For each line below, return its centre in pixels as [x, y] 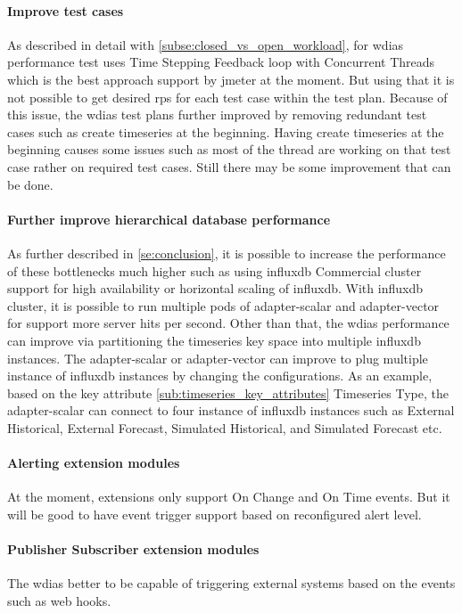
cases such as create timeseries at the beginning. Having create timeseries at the [226, 131]
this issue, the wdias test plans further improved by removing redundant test [217, 114]
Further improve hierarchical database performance [169, 219]
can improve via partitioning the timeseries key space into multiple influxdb [214, 340]
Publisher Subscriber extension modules [133, 549]
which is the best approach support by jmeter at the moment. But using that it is [231, 79]
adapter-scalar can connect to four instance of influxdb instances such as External [231, 410]
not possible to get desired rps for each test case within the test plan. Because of [227, 97]
